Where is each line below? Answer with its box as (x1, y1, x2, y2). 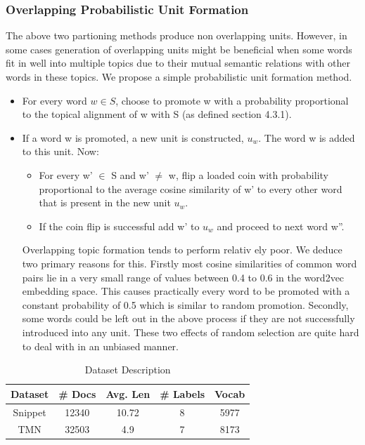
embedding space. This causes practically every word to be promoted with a (22, 284, 350, 298)
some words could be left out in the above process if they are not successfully (22, 311, 355, 326)
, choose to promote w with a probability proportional (115, 93, 349, 107)
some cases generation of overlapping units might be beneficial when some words (6, 41, 352, 56)
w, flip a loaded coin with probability (168, 167, 328, 182)
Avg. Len (105, 386, 151, 401)
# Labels (160, 386, 205, 401)
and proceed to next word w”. (217, 218, 345, 233)
